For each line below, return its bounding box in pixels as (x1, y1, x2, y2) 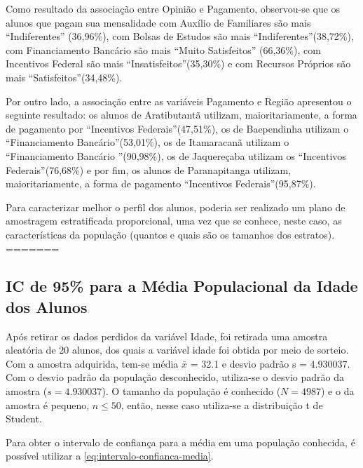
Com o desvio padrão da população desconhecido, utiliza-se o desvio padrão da (6, 370, 344, 385)
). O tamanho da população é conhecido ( (102, 384, 281, 399)
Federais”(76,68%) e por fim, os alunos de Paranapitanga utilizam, (6, 162, 292, 177)
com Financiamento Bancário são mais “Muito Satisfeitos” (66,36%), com (6, 42, 321, 57)
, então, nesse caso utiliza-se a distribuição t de (121, 397, 323, 412)
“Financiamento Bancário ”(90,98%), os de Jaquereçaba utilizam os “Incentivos (6, 148, 346, 163)
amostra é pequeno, (6, 397, 90, 412)
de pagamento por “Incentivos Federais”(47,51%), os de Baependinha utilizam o (6, 121, 349, 135)
